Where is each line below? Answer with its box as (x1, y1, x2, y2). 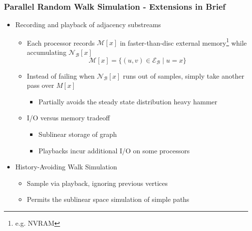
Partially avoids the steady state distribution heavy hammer (38, 96, 218, 106)
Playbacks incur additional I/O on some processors (38, 145, 190, 155)
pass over (27, 80, 54, 90)
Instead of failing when (27, 70, 95, 81)
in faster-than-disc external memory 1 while (120, 36, 247, 48)
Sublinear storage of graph (38, 129, 117, 139)
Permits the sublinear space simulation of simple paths (27, 194, 189, 204)
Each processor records (27, 37, 95, 48)
